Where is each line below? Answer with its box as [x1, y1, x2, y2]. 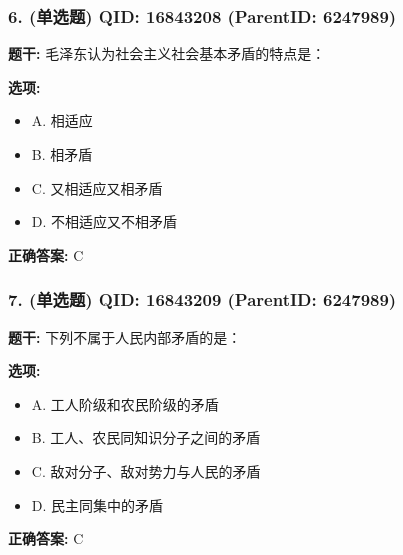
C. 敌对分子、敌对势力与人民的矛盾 [31, 460, 261, 481]
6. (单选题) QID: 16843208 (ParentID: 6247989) [8, 3, 397, 28]
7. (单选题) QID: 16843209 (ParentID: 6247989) [8, 287, 397, 312]
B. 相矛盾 [31, 144, 93, 164]
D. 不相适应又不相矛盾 [31, 211, 178, 232]
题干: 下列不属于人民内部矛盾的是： [8, 326, 242, 347]
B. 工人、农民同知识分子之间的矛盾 [31, 427, 261, 448]
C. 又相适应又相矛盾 [31, 177, 163, 198]
